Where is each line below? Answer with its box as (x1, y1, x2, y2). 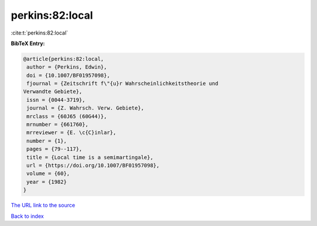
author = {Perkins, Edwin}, (26, 64, 107, 70)
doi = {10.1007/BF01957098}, (26, 72, 110, 78)
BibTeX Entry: (11, 40, 45, 47)
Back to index (11, 213, 44, 220)
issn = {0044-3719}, (26, 97, 86, 103)
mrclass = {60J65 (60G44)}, (26, 113, 107, 119)
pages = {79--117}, (26, 146, 82, 152)
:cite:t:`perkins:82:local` (11, 29, 69, 36)
